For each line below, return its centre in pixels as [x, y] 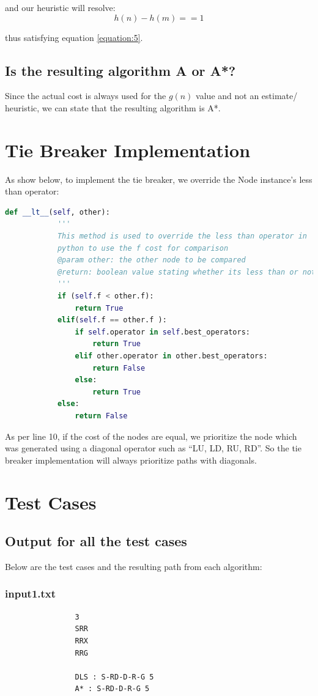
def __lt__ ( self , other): [57, 212]
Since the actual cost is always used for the [86, 96]
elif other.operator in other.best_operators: [171, 356]
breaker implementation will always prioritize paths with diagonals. [131, 460]
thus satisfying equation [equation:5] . [74, 37]
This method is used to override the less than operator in [182, 236]
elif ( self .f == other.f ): [112, 320]
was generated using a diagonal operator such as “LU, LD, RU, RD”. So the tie [153, 448]
